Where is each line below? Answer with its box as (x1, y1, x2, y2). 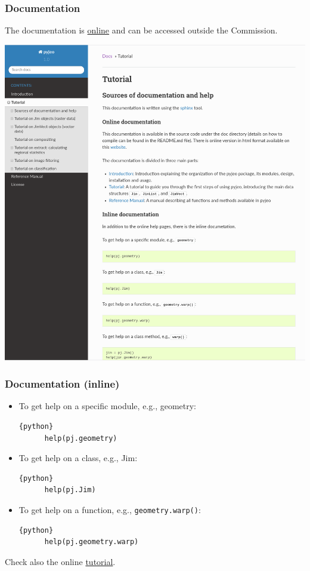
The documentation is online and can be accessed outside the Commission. (5, 24, 278, 36)
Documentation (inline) (5, 376, 120, 391)
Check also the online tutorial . (5, 555, 116, 567)
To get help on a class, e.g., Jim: (18, 452, 138, 464)
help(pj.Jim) (44, 486, 96, 495)
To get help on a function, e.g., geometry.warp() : (18, 503, 201, 515)
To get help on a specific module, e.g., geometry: (18, 400, 197, 412)
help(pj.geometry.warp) (44, 538, 139, 547)
